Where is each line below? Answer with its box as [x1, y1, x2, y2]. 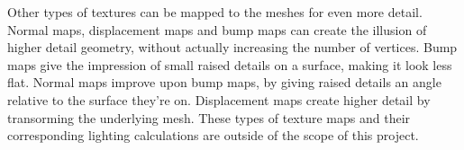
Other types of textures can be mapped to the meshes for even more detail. [7, 3, 423, 21]
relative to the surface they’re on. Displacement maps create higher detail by [7, 90, 431, 109]
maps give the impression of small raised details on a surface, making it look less [7, 55, 452, 74]
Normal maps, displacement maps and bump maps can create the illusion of [7, 20, 427, 39]
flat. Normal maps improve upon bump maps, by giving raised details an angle [7, 73, 441, 92]
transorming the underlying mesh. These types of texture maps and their [7, 108, 411, 127]
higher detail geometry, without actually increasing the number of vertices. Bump [7, 38, 458, 57]
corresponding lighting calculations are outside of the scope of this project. [7, 126, 419, 145]
